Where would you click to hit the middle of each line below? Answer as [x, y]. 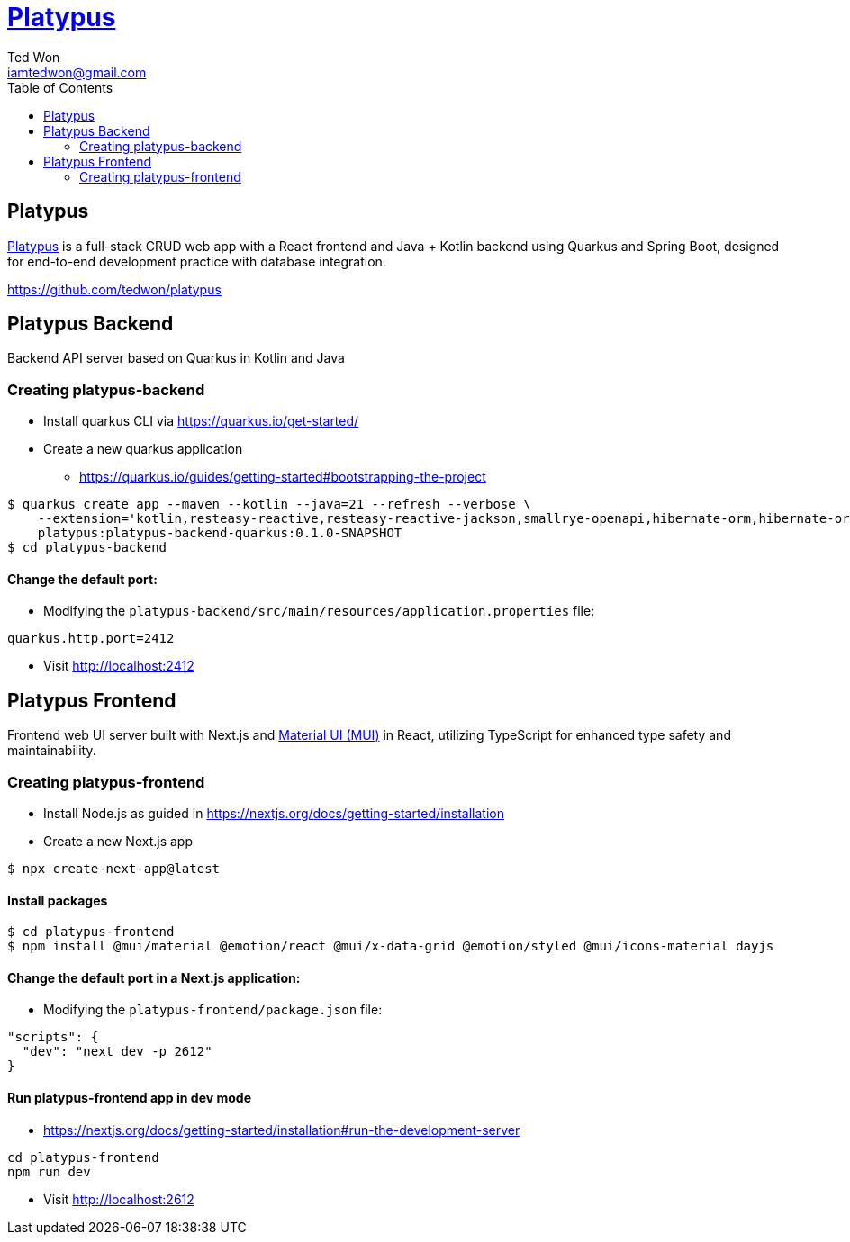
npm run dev [49, 1171]
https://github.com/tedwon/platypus [114, 289]
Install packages [58, 900]
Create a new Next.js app [118, 841]
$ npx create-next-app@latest [114, 868]
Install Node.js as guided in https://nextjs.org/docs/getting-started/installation [274, 813]
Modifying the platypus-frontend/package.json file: [213, 1010]
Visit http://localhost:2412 [119, 666]
